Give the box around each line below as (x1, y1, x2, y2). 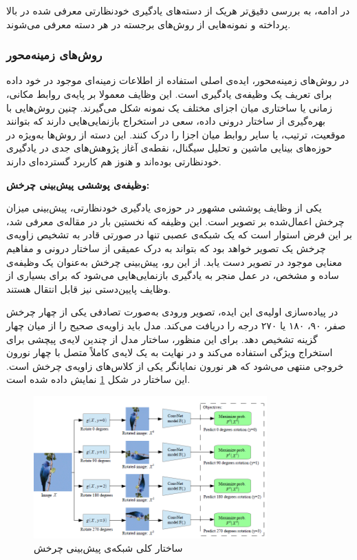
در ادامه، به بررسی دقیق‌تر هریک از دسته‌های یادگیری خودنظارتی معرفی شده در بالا (6, 3, 350, 17)
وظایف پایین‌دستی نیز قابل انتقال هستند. (6, 281, 171, 295)
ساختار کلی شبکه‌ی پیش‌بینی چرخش (34, 541, 183, 555)
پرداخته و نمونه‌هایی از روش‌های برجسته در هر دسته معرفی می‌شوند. (6, 17, 291, 31)
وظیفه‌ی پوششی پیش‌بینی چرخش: (6, 177, 150, 191)
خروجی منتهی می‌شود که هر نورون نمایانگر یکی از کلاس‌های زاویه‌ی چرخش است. (6, 358, 344, 373)
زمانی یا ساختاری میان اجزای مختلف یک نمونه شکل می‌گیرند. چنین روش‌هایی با (6, 100, 333, 114)
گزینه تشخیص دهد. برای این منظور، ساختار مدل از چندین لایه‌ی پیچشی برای (6, 331, 318, 346)
